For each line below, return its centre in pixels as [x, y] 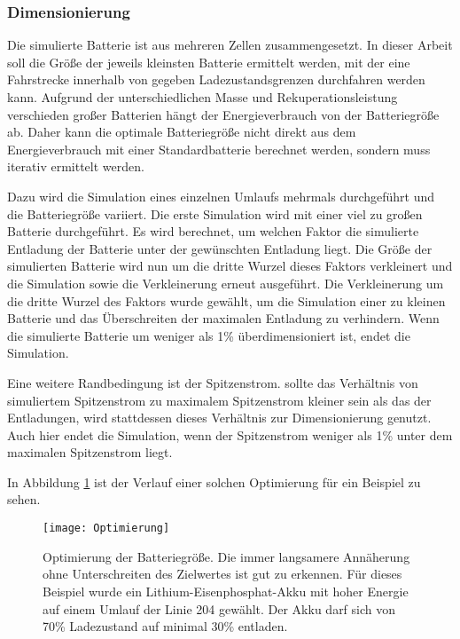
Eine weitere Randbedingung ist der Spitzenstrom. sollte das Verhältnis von [213, 382]
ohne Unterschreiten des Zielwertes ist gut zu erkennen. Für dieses [222, 574]
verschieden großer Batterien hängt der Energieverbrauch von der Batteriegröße [223, 114]
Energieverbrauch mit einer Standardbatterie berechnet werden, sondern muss [219, 149]
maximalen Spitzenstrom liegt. [90, 452]
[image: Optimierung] [106, 529]
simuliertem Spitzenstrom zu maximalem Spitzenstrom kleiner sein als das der [219, 400]
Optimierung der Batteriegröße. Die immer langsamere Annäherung [226, 556]
